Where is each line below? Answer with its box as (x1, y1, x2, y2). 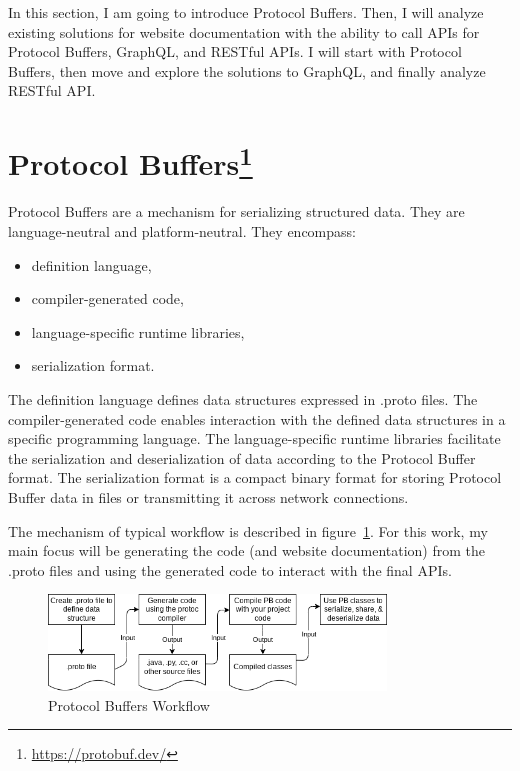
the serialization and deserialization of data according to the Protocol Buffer (8, 447, 476, 468)
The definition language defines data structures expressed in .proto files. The (8, 388, 478, 409)
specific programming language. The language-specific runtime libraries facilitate (8, 428, 501, 449)
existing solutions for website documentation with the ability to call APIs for (8, 21, 480, 42)
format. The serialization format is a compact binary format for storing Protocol (8, 467, 502, 488)
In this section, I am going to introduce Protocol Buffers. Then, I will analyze (8, 2, 484, 22)
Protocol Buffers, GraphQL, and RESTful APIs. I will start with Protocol (8, 41, 462, 62)
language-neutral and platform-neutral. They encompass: (8, 221, 356, 242)
